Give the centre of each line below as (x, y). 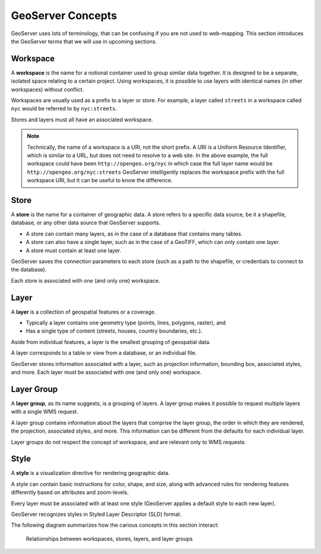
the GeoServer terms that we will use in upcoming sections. (84, 41)
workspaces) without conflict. (48, 89)
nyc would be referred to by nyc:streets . (64, 109)
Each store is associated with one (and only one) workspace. (86, 280)
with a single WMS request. (45, 412)
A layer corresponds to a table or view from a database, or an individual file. (104, 353)
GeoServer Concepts (64, 15)
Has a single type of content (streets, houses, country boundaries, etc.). (114, 331)
